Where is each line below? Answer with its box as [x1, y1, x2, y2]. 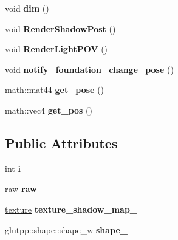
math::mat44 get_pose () [5, 83, 104, 96]
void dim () [5, 2, 49, 14]
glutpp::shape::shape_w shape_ [5, 223, 128, 236]
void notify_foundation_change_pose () [5, 63, 174, 75]
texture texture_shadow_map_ [5, 202, 138, 215]
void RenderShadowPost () [5, 22, 116, 35]
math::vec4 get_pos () [5, 103, 92, 116]
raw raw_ [5, 182, 44, 195]
